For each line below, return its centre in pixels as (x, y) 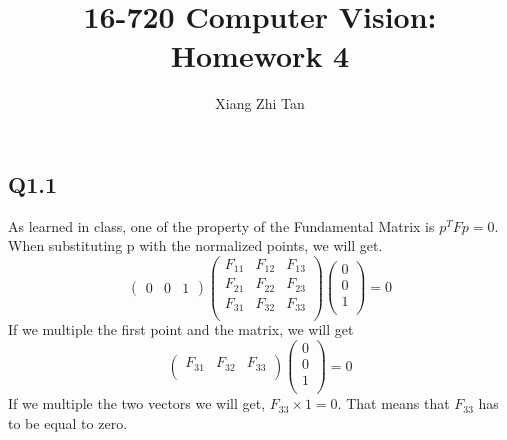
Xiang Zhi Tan (260, 103)
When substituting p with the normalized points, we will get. (195, 245)
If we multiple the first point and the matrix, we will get (181, 329)
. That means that (393, 403)
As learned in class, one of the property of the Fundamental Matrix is (221, 225)
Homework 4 (260, 55)
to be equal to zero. (68, 422)
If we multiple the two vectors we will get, (137, 403)
